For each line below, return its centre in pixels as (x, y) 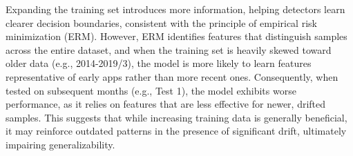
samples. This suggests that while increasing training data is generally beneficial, (176, 117)
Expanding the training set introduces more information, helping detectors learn (175, 9)
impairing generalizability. (60, 144)
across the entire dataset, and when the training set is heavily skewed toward (169, 49)
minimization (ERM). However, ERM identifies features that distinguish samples (176, 36)
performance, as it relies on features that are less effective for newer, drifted (166, 104)
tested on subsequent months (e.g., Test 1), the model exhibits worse (151, 90)
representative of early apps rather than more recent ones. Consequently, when (172, 76)
